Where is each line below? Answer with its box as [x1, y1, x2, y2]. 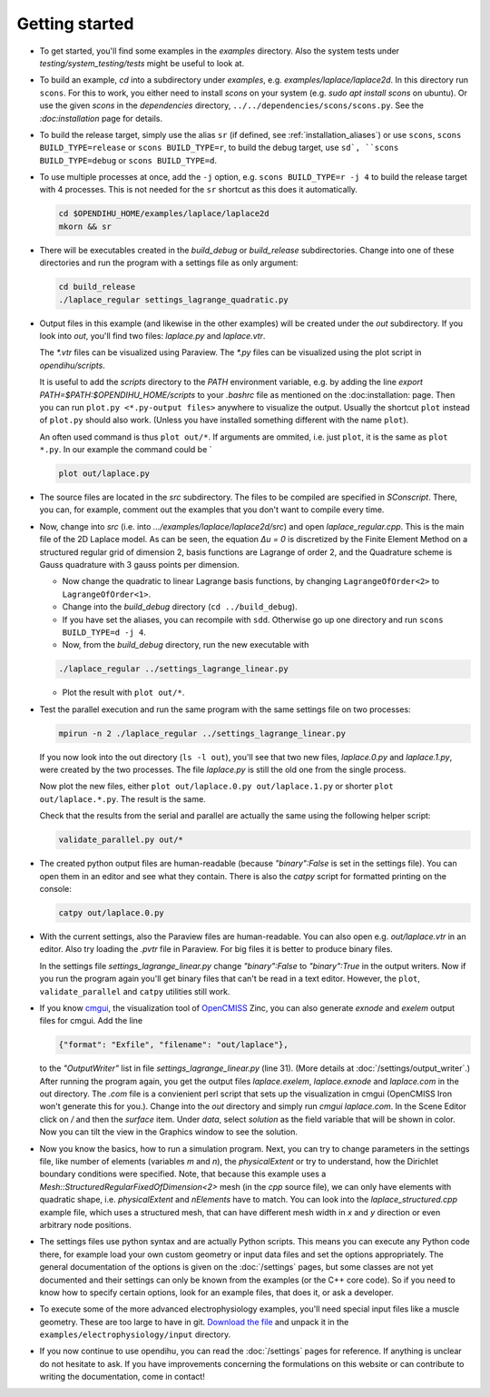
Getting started [16, 14, 134, 34]
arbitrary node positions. [39, 1219, 132, 1230]
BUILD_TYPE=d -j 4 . [62, 627, 147, 638]
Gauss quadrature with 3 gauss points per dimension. [39, 560, 240, 570]
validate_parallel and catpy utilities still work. [39, 986, 230, 996]
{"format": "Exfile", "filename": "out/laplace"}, [58, 1040, 289, 1050]
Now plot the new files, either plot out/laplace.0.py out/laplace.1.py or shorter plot [39, 781, 394, 792]
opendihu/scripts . [39, 360, 106, 371]
